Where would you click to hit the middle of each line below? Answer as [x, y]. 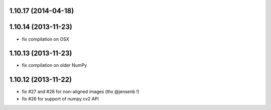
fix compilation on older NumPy [54, 65]
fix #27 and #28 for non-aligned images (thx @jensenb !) [81, 92]
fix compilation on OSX [46, 39]
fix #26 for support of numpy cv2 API [60, 98]
